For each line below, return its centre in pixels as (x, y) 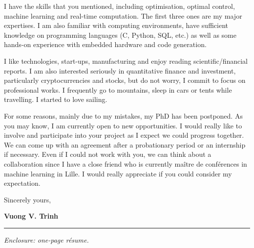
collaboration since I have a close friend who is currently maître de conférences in (126, 163)
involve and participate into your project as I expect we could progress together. (124, 135)
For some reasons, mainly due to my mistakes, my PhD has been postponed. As (123, 115)
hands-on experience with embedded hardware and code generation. (105, 44)
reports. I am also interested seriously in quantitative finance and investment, (120, 70)
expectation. (22, 183)
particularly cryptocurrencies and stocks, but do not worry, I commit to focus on (125, 80)
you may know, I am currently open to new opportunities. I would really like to (123, 125)
